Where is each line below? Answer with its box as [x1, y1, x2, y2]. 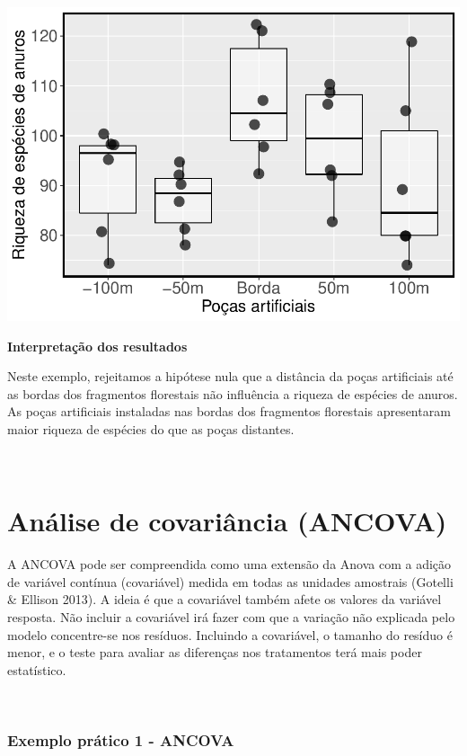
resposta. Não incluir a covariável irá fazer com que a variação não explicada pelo [7, 607, 455, 626]
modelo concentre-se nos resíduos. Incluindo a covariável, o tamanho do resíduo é [7, 625, 453, 644]
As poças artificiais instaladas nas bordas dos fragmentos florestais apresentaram [7, 402, 451, 421]
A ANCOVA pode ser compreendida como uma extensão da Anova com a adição [7, 555, 452, 574]
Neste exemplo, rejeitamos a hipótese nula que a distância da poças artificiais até [7, 367, 454, 386]
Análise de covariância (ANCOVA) [7, 503, 447, 539]
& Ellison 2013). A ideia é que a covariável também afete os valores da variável [7, 590, 442, 609]
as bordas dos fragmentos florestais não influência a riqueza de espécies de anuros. [7, 384, 458, 403]
